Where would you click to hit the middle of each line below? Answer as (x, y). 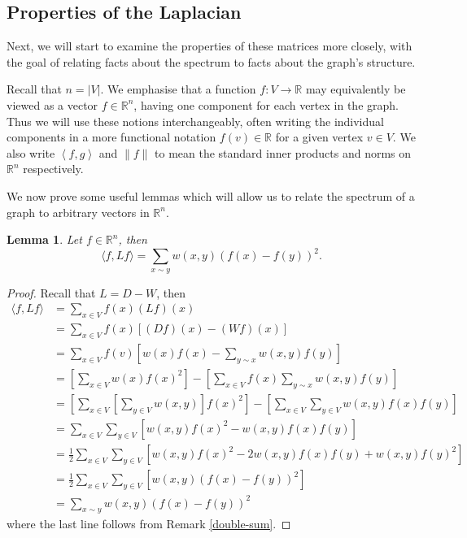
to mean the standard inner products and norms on (283, 152)
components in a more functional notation (111, 137)
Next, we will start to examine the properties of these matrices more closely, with (209, 46)
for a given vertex (319, 137)
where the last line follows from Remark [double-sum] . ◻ (149, 524)
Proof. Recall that (51, 292)
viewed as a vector (52, 104)
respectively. (53, 169)
